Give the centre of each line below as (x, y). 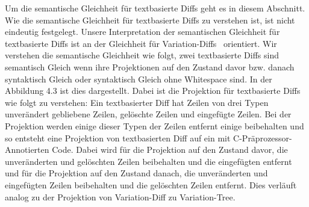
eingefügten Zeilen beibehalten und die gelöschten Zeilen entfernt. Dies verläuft (151, 184)
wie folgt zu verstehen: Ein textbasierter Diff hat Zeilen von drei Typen (137, 102)
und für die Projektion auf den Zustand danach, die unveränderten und (136, 173)
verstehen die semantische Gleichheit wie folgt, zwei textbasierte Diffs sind (142, 55)
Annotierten (27, 150)
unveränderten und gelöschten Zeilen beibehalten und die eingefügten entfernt (148, 161)
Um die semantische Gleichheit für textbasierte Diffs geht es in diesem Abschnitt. (155, 8)
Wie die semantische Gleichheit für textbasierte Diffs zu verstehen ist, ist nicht (150, 20)
